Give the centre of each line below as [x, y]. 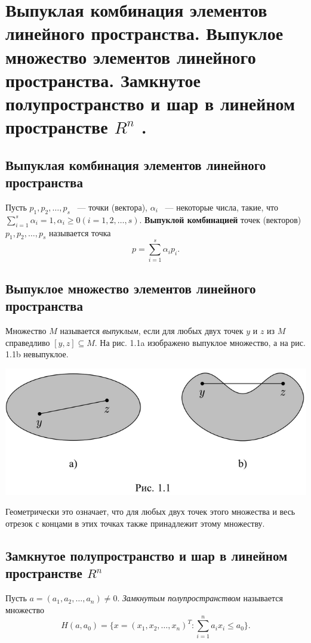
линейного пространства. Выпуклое [144, 33]
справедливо [28, 342]
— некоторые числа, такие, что [222, 207]
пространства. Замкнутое [103, 80]
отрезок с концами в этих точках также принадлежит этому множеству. [135, 523]
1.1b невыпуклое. [37, 354]
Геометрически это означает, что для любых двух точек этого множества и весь [150, 511]
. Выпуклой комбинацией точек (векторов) [220, 219]
